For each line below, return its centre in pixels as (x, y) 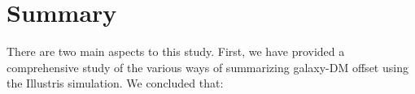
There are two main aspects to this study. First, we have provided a (176, 51)
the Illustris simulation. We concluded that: (115, 83)
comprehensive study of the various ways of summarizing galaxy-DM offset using (207, 67)
